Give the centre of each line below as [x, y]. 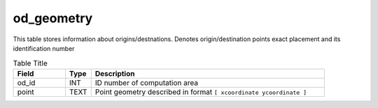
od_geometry [53, 18]
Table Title [30, 63]
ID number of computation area [147, 82]
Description [115, 73]
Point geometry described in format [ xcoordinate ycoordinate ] [201, 92]
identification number [44, 48]
